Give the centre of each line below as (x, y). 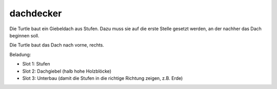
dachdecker (36, 13)
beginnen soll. (24, 35)
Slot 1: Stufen (36, 64)
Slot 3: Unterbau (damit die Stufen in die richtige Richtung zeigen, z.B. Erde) (103, 78)
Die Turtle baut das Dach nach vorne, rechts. (57, 45)
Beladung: (20, 54)
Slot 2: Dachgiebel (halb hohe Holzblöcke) (67, 71)
